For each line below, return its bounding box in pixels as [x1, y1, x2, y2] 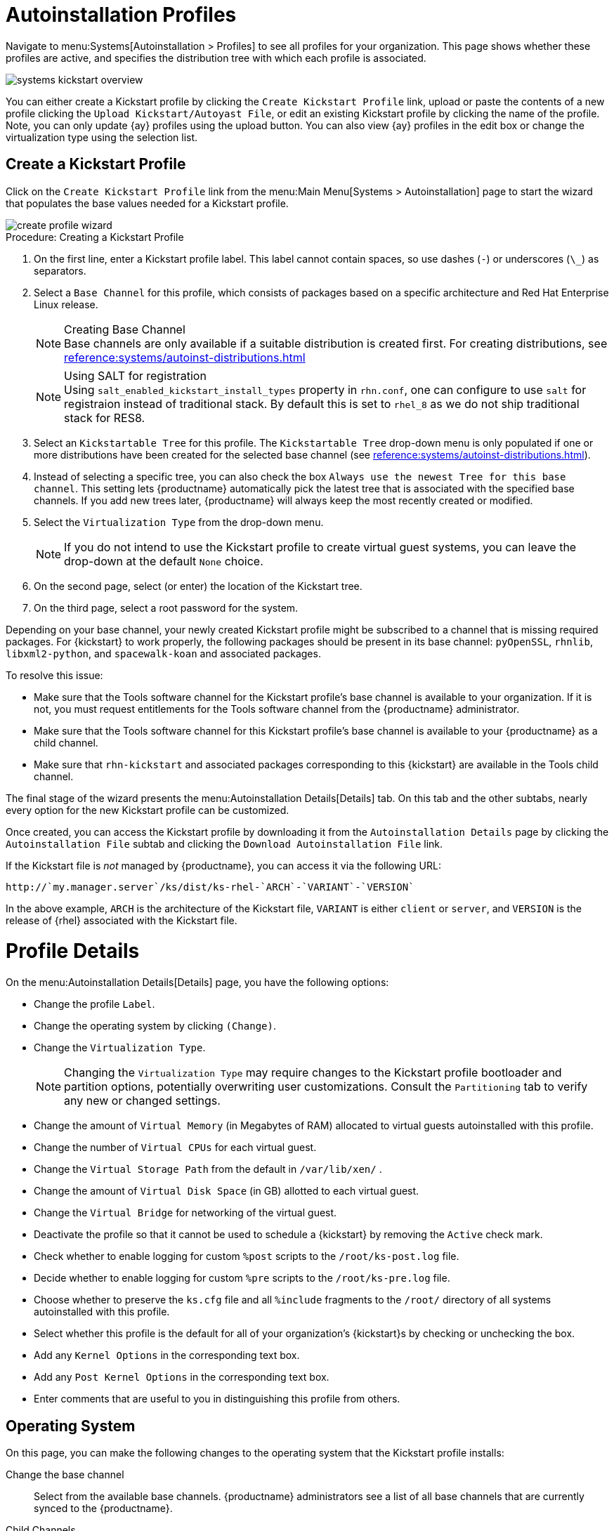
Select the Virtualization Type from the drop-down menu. [34, 515, 324, 528]
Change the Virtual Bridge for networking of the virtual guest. [34, 1207, 337, 1219]
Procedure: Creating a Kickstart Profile [6, 230, 184, 243]
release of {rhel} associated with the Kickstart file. [6, 914, 237, 926]
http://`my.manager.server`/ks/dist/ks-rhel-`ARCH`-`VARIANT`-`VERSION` [6, 881, 414, 893]
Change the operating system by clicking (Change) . [34, 1020, 276, 1032]
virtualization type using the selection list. [6, 131, 198, 143]
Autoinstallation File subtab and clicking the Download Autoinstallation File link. [6, 837, 443, 850]
